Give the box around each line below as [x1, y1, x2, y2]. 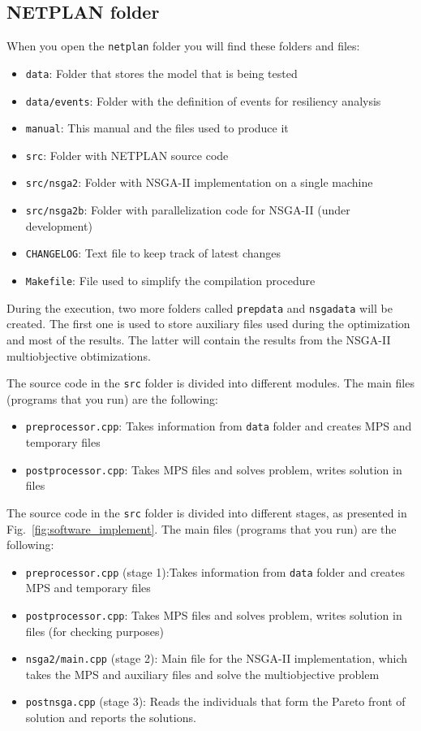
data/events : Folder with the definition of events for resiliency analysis [25, 92, 381, 109]
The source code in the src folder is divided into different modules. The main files [6, 374, 415, 391]
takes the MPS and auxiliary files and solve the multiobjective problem [25, 665, 380, 682]
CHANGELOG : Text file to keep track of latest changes [25, 244, 281, 262]
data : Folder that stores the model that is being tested [25, 64, 298, 81]
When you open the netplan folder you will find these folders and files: [6, 37, 360, 54]
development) [25, 217, 92, 234]
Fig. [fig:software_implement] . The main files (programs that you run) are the [6, 520, 397, 537]
